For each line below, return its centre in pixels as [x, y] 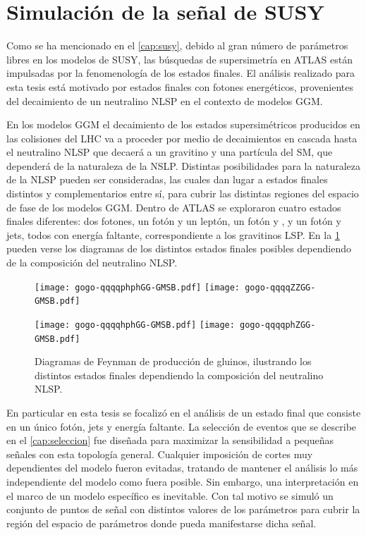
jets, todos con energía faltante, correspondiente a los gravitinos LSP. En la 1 [173, 234]
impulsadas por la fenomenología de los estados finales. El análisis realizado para [181, 73]
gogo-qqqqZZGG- [280, 287]
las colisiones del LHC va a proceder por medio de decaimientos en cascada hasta [182, 138]
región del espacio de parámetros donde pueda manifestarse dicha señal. [161, 523]
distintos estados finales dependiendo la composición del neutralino [179, 375]
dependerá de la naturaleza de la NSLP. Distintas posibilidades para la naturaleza [183, 165]
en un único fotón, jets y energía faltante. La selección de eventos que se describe [182, 426]
